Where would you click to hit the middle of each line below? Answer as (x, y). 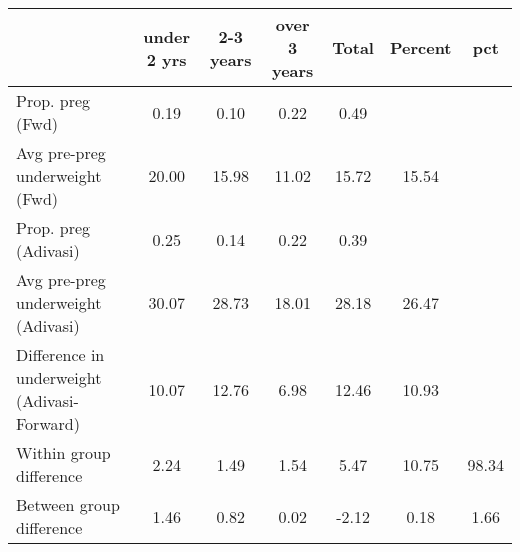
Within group (63, 452)
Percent (420, 47)
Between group (68, 504)
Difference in (60, 354)
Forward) (48, 423)
